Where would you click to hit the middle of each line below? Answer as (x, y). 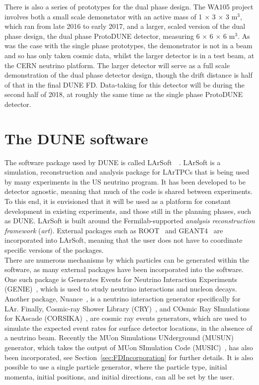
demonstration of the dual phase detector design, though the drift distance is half (129, 75)
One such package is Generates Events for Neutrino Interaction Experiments (121, 279)
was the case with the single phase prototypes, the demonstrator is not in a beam (129, 46)
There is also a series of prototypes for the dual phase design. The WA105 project (129, 6)
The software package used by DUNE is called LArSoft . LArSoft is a (113, 162)
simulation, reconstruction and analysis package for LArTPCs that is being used (127, 172)
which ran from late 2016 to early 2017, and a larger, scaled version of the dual (125, 26)
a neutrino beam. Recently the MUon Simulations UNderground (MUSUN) (119, 337)
